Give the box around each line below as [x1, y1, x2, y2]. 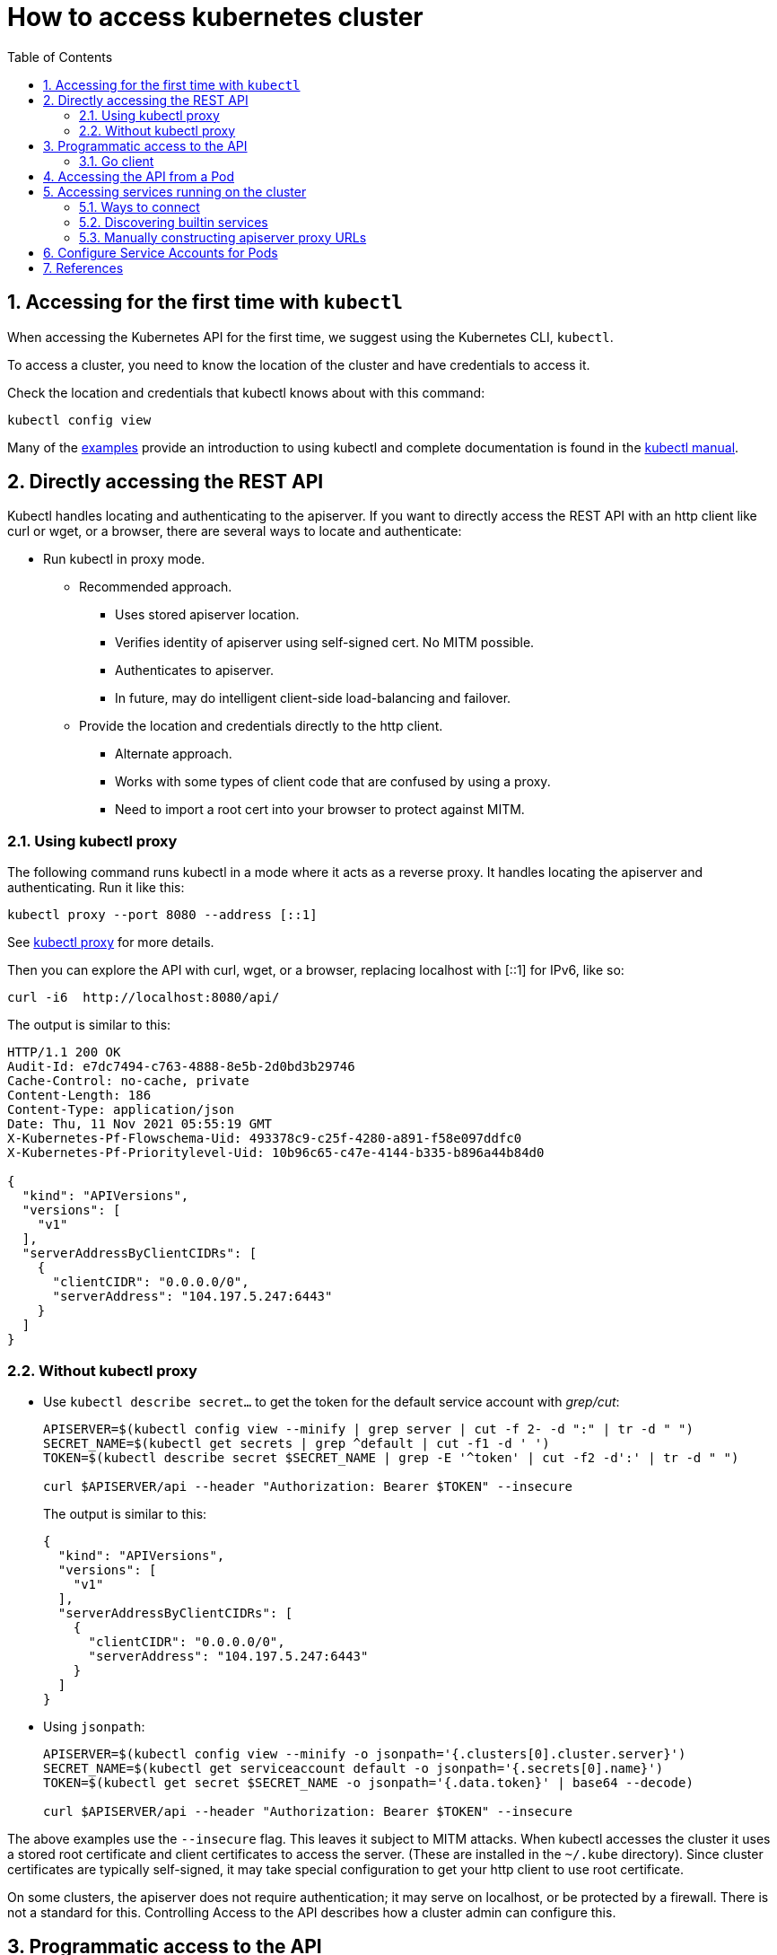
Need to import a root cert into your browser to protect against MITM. [115, 802, 525, 818]
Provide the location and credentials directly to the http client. [79, 718, 443, 734]
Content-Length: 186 [7, 1088, 152, 1103]
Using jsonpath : [43, 1718, 145, 1734]
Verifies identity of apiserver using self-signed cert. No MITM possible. [115, 635, 535, 651]
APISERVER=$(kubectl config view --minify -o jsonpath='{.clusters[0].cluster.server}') [43, 1746, 686, 1761]
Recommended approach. [79, 579, 232, 595]
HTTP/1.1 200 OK [7, 1045, 121, 1060]
